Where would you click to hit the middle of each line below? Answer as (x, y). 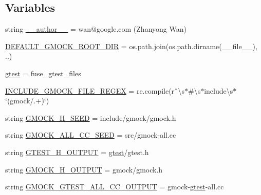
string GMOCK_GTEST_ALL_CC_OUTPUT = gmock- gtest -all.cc (115, 187)
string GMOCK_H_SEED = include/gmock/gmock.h (91, 117)
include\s (219, 90)
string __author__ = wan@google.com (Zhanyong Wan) (96, 29)
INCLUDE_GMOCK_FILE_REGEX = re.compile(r (90, 90)
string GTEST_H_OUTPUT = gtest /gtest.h (77, 152)
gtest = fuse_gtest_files (43, 73)
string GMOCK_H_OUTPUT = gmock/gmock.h (84, 169)
